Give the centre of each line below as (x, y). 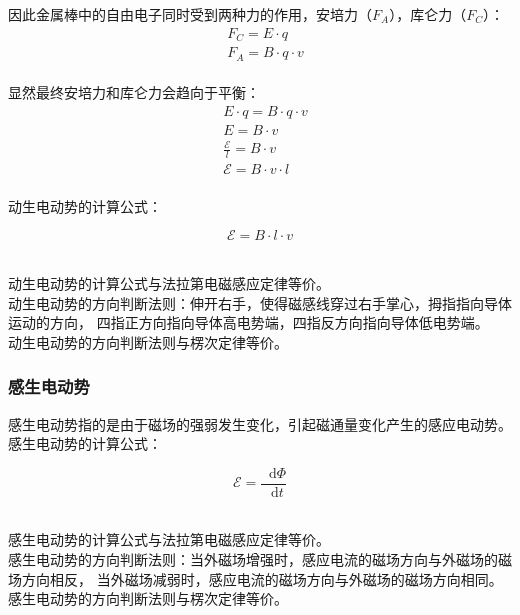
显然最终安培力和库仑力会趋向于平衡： (134, 92)
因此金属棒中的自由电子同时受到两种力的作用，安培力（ (190, 14)
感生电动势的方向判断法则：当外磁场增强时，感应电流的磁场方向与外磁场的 (253, 559)
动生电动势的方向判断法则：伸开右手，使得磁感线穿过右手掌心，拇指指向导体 (260, 302)
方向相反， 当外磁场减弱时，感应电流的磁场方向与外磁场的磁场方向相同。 (262, 578)
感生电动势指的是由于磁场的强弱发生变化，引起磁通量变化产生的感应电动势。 (260, 423)
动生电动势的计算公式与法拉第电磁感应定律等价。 (169, 283)
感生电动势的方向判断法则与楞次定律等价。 (148, 598)
